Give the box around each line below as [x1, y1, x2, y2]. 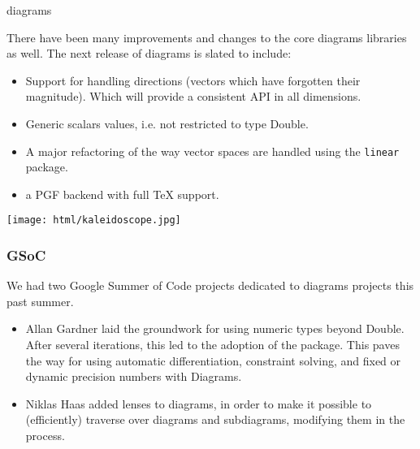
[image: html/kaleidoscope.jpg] [6, 214, 181, 227]
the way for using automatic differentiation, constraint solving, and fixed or [25, 352, 401, 369]
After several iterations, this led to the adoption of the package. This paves [25, 336, 400, 353]
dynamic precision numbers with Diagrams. [25, 368, 242, 385]
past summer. [6, 292, 74, 309]
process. [25, 427, 65, 444]
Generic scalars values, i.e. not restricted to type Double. [25, 114, 309, 132]
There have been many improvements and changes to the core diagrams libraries [6, 28, 407, 45]
